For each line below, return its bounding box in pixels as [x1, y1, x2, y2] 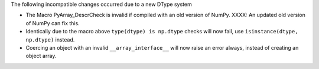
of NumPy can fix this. [25, 19, 80, 26]
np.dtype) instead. [25, 36, 75, 43]
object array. [25, 53, 57, 60]
